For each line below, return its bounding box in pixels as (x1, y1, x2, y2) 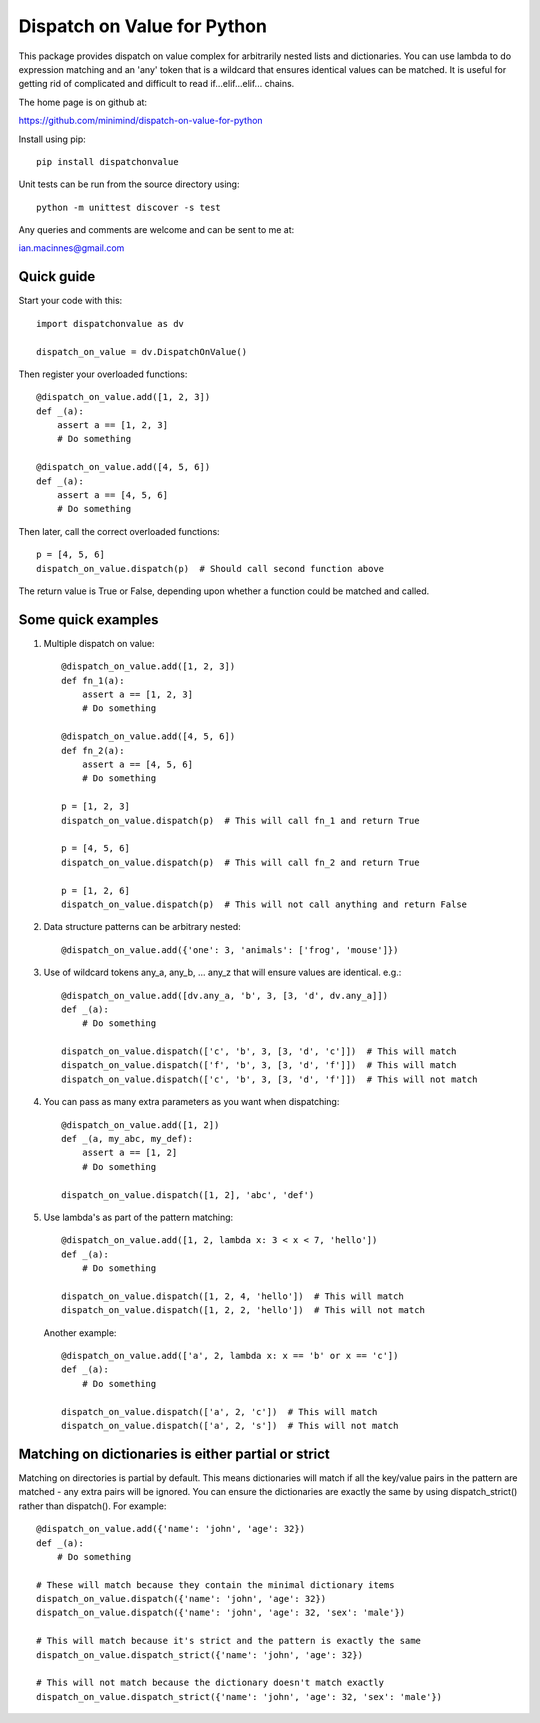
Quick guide (18, 268, 96, 285)
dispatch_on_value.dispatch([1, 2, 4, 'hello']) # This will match (61, 1290, 404, 1302)
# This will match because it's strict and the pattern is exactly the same (36, 1635, 422, 1647)
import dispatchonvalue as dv (36, 318, 185, 329)
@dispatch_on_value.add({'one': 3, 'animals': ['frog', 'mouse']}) (61, 944, 399, 955)
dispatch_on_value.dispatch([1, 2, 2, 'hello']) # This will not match (61, 1305, 425, 1316)
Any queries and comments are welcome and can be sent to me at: (18, 224, 295, 236)
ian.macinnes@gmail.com (18, 242, 125, 254)
